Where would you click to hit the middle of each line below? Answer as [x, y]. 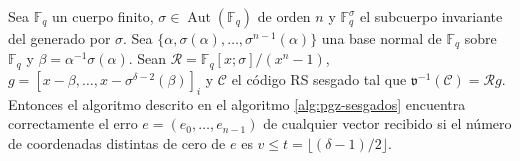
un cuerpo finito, [103, 16]
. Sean [147, 58]
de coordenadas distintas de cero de [117, 142]
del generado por [59, 38]
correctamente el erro [73, 123]
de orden [284, 16]
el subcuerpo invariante [431, 16]
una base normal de [381, 38]
